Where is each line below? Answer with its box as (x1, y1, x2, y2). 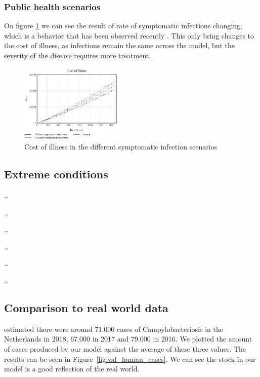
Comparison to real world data (4, 300, 168, 316)
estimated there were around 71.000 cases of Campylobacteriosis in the (4, 323, 223, 334)
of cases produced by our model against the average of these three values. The (4, 344, 246, 354)
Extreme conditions (4, 166, 108, 182)
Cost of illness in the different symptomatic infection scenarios (24, 141, 218, 152)
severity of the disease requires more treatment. (4, 50, 151, 60)
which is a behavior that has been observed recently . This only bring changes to (4, 30, 254, 41)
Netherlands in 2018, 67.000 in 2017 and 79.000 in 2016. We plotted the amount (4, 333, 252, 344)
